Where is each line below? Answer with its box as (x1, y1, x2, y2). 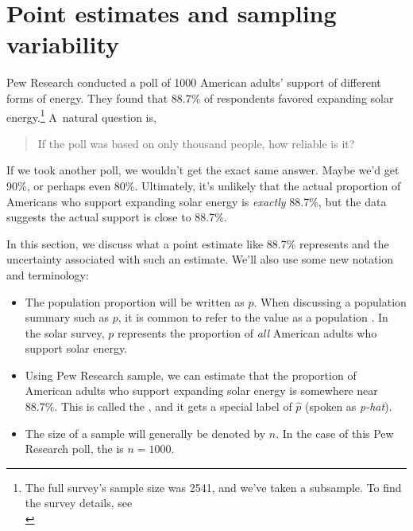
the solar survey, (25, 324, 105, 341)
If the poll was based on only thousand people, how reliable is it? (37, 135, 355, 151)
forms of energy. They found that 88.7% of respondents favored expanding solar (6, 89, 394, 106)
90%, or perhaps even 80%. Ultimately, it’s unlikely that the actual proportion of (6, 177, 401, 193)
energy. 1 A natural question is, (6, 106, 156, 125)
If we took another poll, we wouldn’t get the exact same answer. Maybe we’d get (6, 162, 399, 178)
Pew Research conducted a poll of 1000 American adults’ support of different (6, 74, 381, 91)
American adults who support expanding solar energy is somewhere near (25, 382, 378, 399)
